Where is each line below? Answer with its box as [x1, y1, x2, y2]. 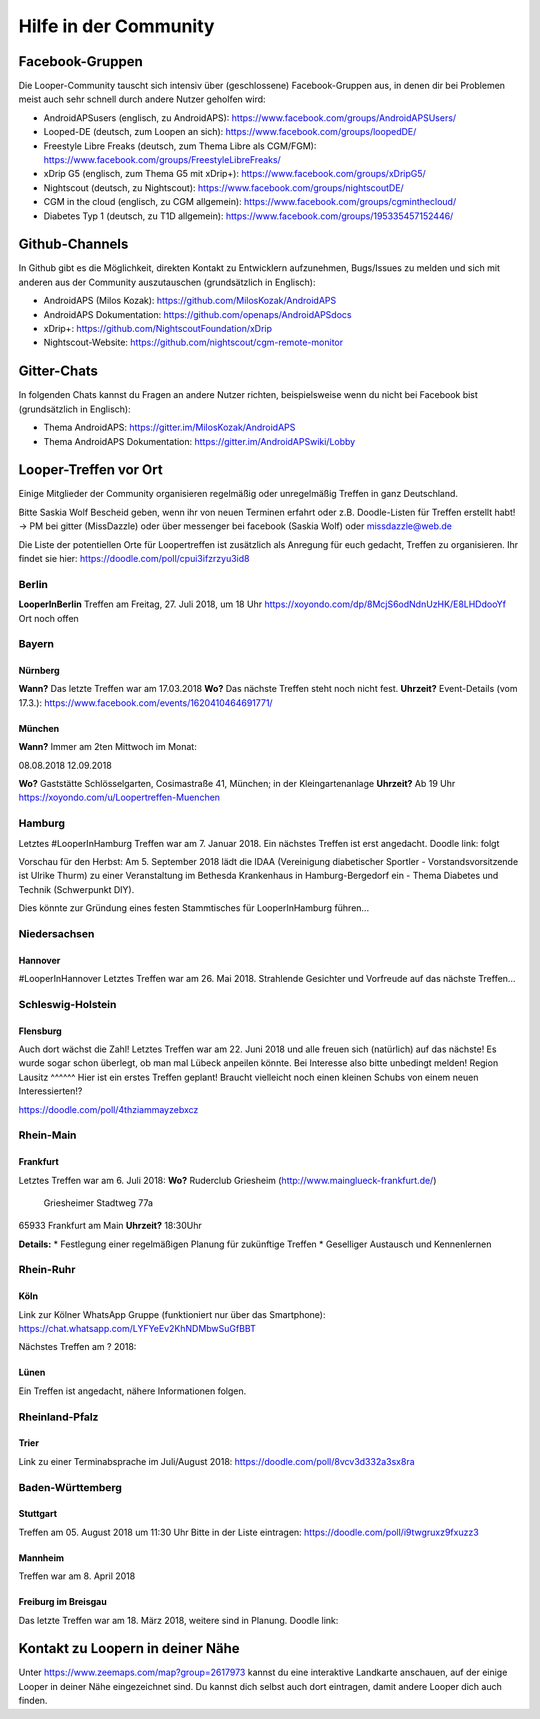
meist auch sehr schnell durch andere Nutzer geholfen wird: [18, 93, 266, 105]
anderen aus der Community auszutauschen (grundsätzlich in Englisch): [18, 276, 316, 288]
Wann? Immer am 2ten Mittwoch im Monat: [18, 741, 197, 753]
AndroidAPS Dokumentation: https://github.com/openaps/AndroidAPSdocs [43, 308, 352, 320]
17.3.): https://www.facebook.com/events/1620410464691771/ [18, 696, 274, 709]
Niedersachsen [18, 926, 95, 940]
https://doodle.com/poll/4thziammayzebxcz [18, 1103, 199, 1115]
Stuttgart [18, 1508, 58, 1520]
